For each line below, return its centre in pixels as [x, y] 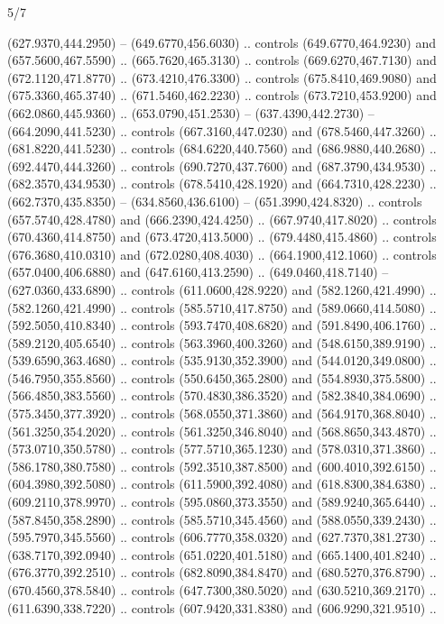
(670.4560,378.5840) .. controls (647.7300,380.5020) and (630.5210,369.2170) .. [222, 590]
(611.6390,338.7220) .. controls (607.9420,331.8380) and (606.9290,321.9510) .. [222, 607]
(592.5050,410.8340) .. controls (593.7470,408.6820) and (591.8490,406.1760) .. [222, 325]
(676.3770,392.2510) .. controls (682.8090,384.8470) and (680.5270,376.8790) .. [222, 572]
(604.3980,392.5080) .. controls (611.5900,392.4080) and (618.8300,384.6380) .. [222, 484]
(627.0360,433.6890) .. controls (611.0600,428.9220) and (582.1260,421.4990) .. [222, 289]
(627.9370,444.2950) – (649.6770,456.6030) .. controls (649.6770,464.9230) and [222, 42]
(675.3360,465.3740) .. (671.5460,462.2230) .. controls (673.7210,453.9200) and [222, 95]
